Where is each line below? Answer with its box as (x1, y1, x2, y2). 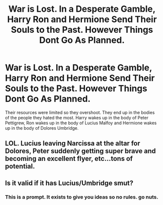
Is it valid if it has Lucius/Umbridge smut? (5, 179, 134, 187)
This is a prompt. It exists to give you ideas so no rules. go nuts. (5, 193, 159, 200)
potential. (5, 162, 35, 171)
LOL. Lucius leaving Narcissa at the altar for (5, 139, 141, 148)
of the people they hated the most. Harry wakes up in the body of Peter (5, 114, 149, 120)
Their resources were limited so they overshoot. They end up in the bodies (5, 109, 155, 115)
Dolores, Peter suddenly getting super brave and (5, 147, 156, 155)
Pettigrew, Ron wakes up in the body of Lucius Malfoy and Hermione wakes (5, 120, 157, 126)
